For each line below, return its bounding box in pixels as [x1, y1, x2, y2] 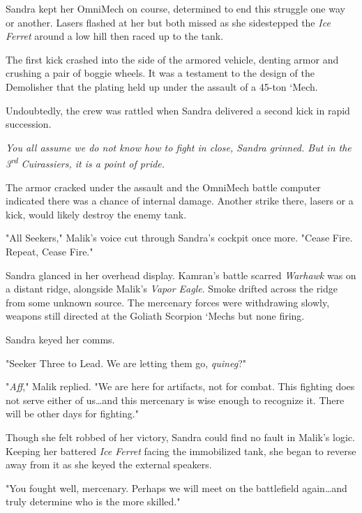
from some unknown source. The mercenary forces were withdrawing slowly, [6, 295, 330, 309]
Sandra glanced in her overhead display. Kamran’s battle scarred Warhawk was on [6, 267, 356, 282]
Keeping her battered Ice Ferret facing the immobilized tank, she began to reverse [6, 443, 356, 458]
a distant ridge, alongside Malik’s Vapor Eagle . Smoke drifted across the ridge [6, 281, 338, 296]
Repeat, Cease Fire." [6, 244, 93, 258]
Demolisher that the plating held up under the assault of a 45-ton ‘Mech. [6, 79, 318, 94]
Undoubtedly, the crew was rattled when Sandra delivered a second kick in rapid [6, 103, 350, 117]
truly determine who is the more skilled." [6, 494, 181, 509]
